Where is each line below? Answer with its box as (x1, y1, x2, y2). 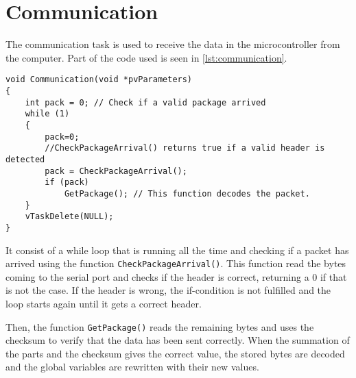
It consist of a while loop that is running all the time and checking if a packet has (5, 242, 349, 257)
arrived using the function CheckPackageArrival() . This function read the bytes (5, 256, 346, 270)
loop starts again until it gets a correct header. (5, 296, 202, 310)
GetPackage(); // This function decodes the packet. (64, 188, 310, 199)
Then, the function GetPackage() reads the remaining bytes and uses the (5, 319, 314, 333)
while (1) (25, 109, 70, 119)
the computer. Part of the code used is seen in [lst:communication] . (5, 50, 287, 64)
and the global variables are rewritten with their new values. (5, 360, 259, 374)
